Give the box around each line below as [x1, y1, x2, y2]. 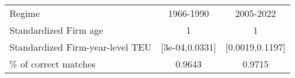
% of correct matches [9, 57, 96, 70]
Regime [9, 6, 40, 20]
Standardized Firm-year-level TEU [9, 40, 152, 54]
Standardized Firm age [9, 23, 103, 37]
